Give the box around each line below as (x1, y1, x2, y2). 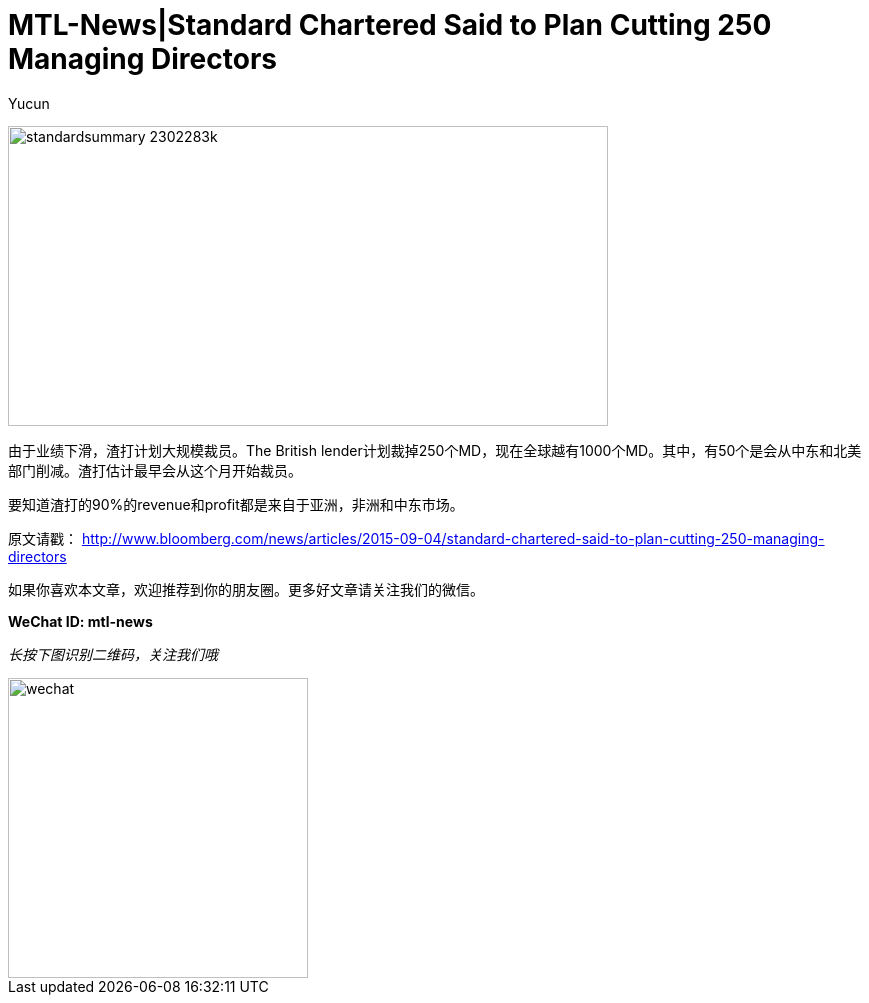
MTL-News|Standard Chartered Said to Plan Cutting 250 (8, 8, 772, 42)
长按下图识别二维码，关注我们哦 (8, 645, 218, 663)
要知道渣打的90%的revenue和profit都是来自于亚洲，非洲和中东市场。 (8, 495, 464, 513)
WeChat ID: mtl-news (8, 612, 153, 630)
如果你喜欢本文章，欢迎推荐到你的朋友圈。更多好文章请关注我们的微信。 (8, 580, 484, 598)
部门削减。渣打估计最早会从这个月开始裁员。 (8, 461, 302, 479)
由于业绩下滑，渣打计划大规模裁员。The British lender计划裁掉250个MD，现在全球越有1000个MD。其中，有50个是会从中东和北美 (8, 441, 862, 459)
